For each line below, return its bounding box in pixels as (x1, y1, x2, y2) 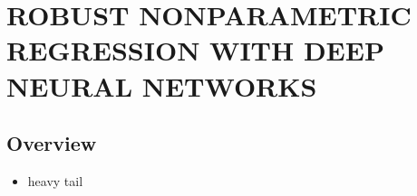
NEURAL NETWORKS (6, 67, 317, 104)
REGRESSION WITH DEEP (6, 32, 384, 69)
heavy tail (27, 171, 83, 190)
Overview (6, 129, 97, 157)
